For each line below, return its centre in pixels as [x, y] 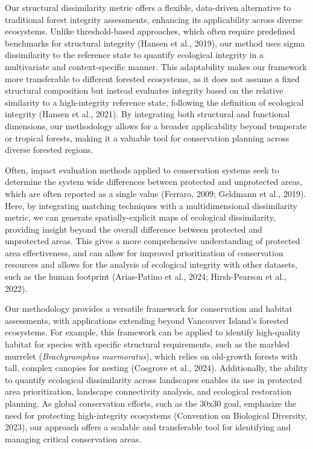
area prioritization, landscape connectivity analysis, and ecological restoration [148, 391]
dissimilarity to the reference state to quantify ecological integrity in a [134, 55]
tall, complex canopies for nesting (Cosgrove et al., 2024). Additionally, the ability [156, 368]
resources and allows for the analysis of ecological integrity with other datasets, [151, 264]
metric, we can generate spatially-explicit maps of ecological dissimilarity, [140, 217]
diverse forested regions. [49, 150]
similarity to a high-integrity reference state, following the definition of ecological [154, 102]
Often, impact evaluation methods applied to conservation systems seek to [142, 170]
